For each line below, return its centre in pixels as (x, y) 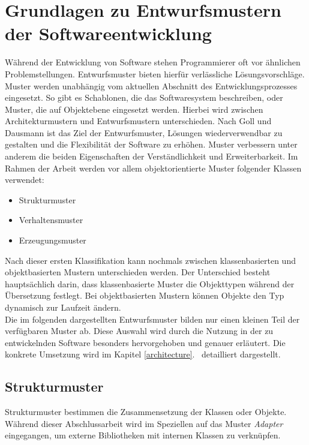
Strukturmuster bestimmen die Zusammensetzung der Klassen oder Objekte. (146, 412)
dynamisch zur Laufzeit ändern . (63, 307)
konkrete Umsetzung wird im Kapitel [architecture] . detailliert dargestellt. (143, 354)
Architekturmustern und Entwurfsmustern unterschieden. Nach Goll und (138, 121)
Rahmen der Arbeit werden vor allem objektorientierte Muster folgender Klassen (153, 168)
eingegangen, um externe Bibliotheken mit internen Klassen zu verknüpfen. (143, 435)
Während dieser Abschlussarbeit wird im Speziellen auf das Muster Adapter (144, 423)
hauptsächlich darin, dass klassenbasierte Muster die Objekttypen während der (150, 283)
